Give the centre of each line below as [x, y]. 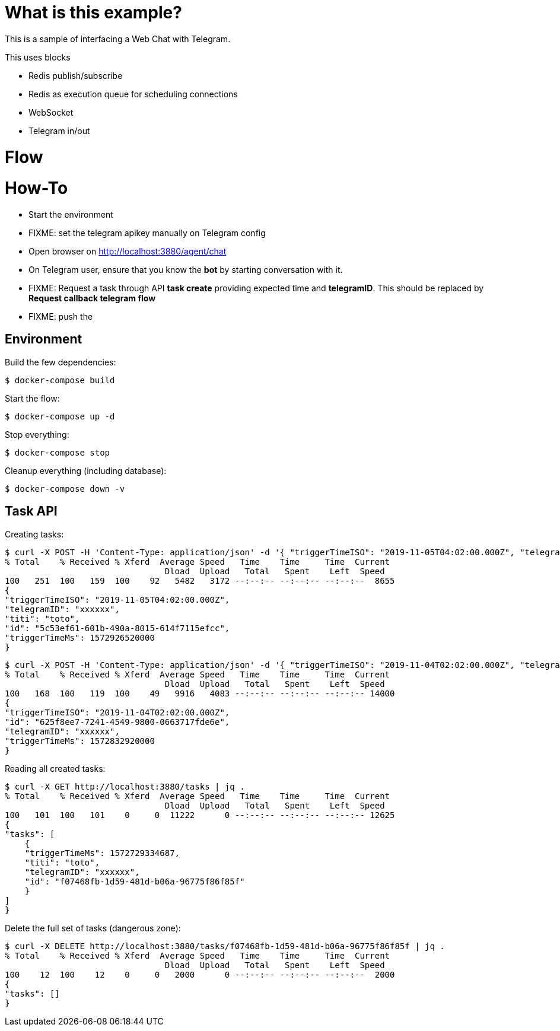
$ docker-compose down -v [65, 489]
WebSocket [51, 112]
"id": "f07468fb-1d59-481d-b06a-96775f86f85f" [135, 881]
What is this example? [93, 12]
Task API [31, 511]
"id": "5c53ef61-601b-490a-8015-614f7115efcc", [117, 628]
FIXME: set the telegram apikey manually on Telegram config [147, 233]
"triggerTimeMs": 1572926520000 [80, 637]
